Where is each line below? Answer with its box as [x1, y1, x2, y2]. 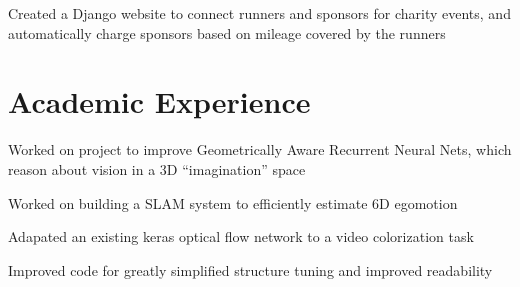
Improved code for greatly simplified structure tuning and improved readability [8, 259, 493, 280]
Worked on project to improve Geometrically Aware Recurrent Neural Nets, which [8, 139, 512, 160]
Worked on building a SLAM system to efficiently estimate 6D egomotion [8, 192, 458, 213]
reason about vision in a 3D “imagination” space [8, 158, 306, 179]
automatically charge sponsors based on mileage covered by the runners [8, 22, 446, 43]
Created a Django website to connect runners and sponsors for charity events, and [8, 3, 511, 23]
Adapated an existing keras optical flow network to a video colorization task [8, 226, 474, 247]
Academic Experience [8, 81, 311, 122]
